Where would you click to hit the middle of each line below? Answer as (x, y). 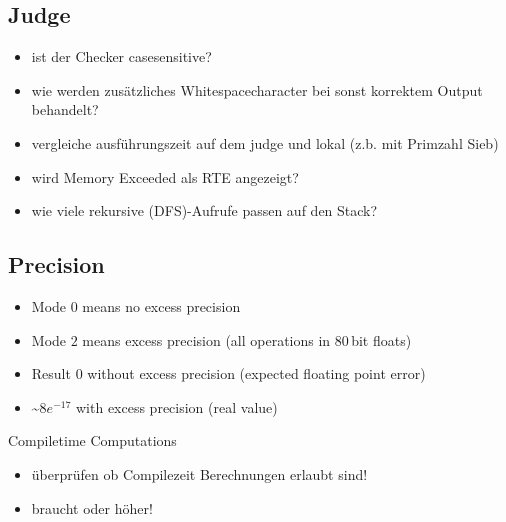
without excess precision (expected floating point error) (256, 373)
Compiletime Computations (92, 440)
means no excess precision (161, 305)
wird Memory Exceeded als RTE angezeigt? (165, 176)
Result (51, 373)
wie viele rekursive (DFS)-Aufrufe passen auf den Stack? (204, 210)
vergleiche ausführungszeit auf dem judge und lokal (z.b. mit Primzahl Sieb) (265, 142)
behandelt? (65, 109)
